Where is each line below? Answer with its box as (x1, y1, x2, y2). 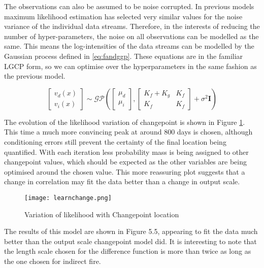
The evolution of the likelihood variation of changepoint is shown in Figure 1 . (4, 116, 245, 127)
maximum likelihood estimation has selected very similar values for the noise (4, 11, 243, 21)
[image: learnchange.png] (24, 194, 112, 202)
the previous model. (4, 71, 65, 81)
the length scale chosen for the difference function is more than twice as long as (4, 246, 251, 256)
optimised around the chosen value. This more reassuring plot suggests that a (4, 166, 245, 177)
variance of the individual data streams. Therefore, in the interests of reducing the (4, 21, 260, 31)
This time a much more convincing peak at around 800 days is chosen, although (4, 126, 253, 137)
